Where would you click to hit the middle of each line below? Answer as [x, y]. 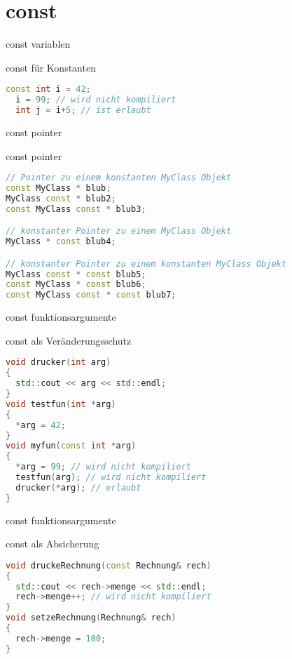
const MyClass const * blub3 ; [76, 209]
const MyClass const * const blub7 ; [91, 295]
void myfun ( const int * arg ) [71, 446]
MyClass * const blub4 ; [61, 242]
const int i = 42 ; [48, 89]
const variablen [38, 44]
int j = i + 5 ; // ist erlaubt [83, 111]
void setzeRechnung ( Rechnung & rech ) [91, 618]
